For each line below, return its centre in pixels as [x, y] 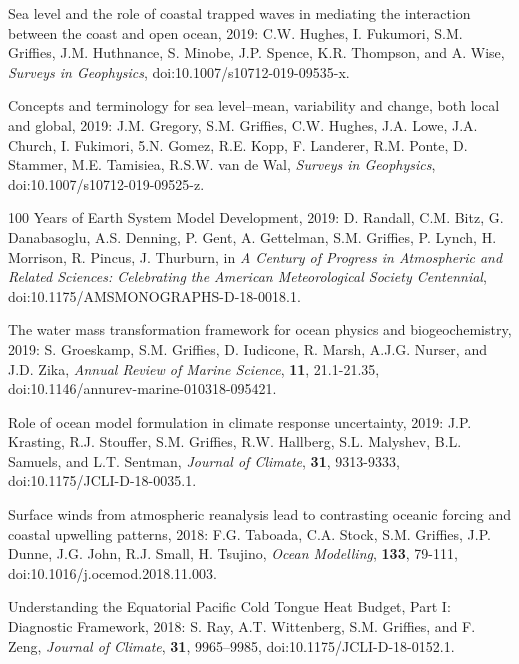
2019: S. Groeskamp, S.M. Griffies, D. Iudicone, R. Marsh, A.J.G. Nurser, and [247, 348]
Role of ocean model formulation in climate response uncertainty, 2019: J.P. [240, 421]
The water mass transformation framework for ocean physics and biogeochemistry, [260, 329]
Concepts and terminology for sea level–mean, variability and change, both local [254, 105]
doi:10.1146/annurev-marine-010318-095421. [142, 388]
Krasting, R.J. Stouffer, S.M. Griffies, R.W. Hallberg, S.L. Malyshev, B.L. [235, 441]
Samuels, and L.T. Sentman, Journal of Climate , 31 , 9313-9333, [204, 460]
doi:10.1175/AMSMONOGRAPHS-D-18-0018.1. [154, 295]
